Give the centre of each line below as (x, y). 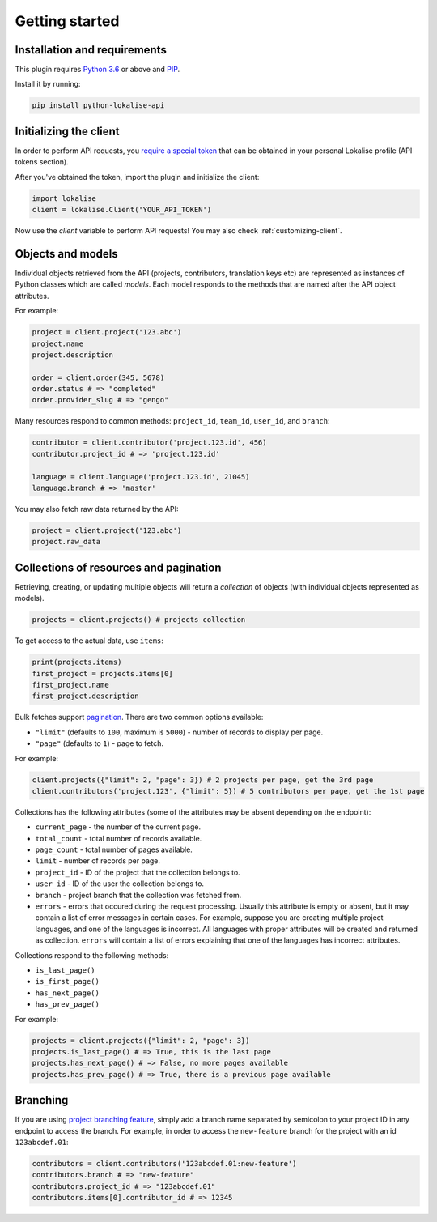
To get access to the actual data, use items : (89, 641)
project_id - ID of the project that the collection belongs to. (138, 872)
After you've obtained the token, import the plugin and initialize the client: (137, 177)
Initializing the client (67, 131)
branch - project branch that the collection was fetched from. (138, 895)
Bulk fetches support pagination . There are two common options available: (139, 717)
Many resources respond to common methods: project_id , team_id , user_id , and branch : (172, 421)
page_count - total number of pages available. (114, 849)
